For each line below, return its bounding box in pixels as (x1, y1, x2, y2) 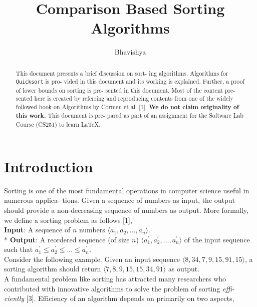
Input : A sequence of (4, 224, 71, 235)
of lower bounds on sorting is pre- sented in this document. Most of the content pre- (16, 86, 235, 94)
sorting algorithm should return (4, 263, 101, 274)
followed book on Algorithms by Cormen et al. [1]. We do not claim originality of (16, 102, 239, 111)
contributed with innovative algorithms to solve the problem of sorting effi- (4, 283, 234, 293)
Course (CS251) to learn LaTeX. (16, 120, 101, 129)
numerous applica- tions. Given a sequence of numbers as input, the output (4, 195, 235, 205)
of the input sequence (184, 234, 250, 244)
